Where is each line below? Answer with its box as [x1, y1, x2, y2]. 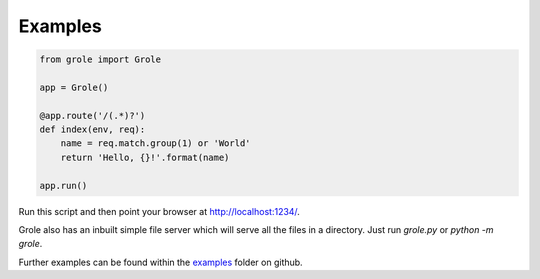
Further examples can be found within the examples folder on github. [18, 256, 304, 268]
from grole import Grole [39, 54, 162, 65]
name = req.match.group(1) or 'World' [60, 138, 251, 149]
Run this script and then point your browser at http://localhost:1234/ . [18, 205, 300, 217]
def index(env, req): [39, 124, 146, 135]
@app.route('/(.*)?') [39, 110, 146, 121]
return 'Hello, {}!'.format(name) [60, 151, 230, 163]
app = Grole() [39, 81, 109, 93]
